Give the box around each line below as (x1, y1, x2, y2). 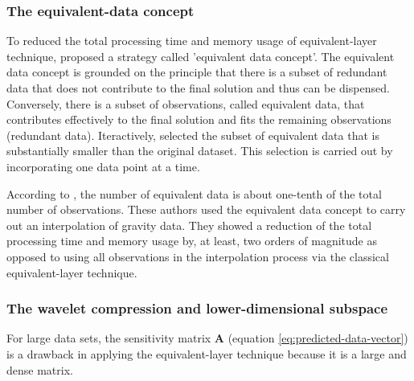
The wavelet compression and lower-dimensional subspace (6, 298, 388, 318)
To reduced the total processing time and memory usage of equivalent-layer (6, 32, 377, 49)
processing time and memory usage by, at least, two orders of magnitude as (6, 232, 378, 249)
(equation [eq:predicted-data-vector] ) (227, 330, 408, 346)
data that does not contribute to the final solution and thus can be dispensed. (6, 80, 390, 96)
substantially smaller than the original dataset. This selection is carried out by (6, 142, 393, 159)
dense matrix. (6, 361, 73, 378)
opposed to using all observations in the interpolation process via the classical (6, 248, 389, 264)
